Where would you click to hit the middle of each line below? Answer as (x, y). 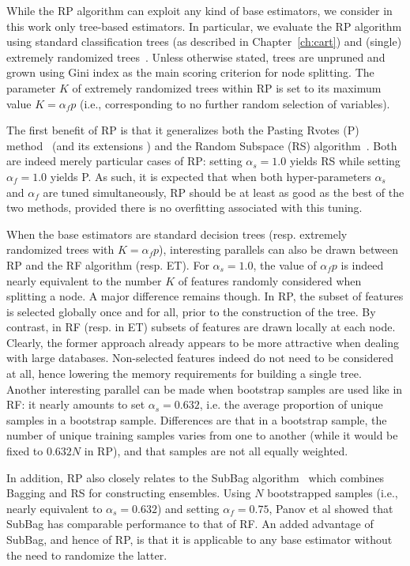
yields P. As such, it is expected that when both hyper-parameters (211, 176)
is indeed (362, 264)
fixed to (25, 451)
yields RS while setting (345, 161)
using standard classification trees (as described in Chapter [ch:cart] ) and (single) (204, 42)
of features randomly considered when (270, 280)
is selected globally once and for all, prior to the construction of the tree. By (191, 311)
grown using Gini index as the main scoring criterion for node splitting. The (190, 72)
